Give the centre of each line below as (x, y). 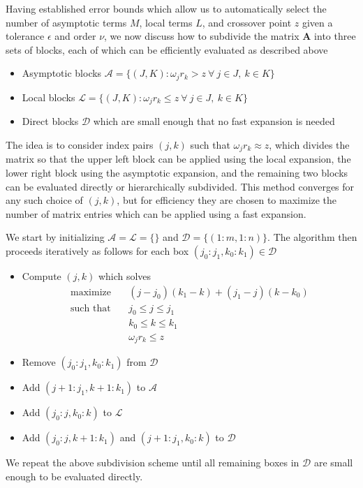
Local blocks (49, 97)
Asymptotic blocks (62, 73)
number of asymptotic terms (66, 22)
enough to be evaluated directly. (74, 476)
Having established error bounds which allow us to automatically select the (166, 8)
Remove (39, 362)
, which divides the (309, 144)
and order (75, 36)
